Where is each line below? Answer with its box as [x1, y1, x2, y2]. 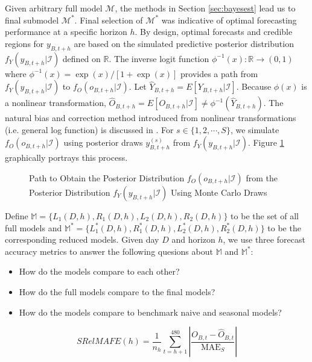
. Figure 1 [247, 136, 284, 149]
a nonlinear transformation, [5, 96, 106, 109]
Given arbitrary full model [5, 2, 103, 14]
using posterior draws [63, 136, 143, 149]
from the [246, 171, 278, 184]
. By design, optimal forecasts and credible [135, 25, 293, 38]
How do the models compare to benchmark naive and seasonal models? [19, 305, 282, 318]
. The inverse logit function [109, 52, 209, 64]
